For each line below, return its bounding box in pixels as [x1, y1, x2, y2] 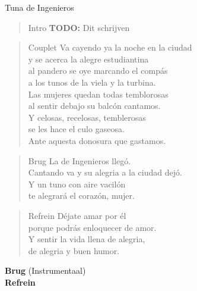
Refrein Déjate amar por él [28, 209, 126, 221]
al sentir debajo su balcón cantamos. [28, 99, 161, 112]
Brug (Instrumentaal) [5, 264, 86, 277]
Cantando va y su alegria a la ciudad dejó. [28, 166, 182, 179]
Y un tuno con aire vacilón [28, 177, 126, 190]
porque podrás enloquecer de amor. [28, 221, 157, 233]
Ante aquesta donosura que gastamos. [28, 134, 166, 146]
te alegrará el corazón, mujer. [28, 189, 135, 202]
